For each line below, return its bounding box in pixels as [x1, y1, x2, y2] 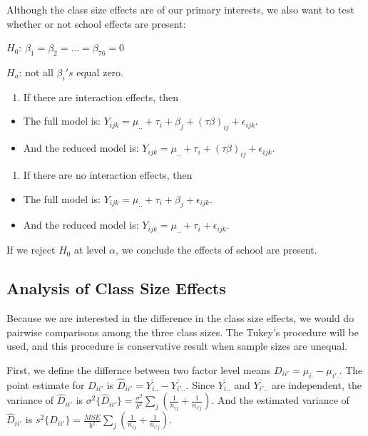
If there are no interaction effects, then [23, 167, 193, 182]
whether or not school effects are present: [6, 16, 186, 31]
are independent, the [271, 377, 362, 392]
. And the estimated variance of [211, 393, 349, 408]
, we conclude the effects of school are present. [116, 242, 317, 257]
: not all [19, 64, 53, 79]
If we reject [6, 242, 56, 257]
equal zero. [76, 64, 123, 79]
